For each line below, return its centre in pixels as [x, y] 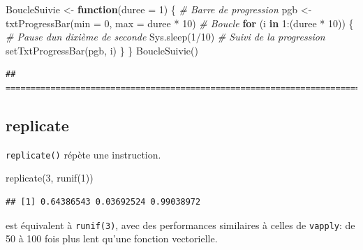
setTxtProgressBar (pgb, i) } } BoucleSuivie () [102, 50]
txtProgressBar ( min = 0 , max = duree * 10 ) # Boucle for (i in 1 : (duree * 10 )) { [180, 23]
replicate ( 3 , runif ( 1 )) [50, 178]
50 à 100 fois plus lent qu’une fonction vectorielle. [112, 238]
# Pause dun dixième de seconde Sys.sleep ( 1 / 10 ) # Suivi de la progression [165, 37]
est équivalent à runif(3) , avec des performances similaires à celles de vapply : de [180, 225]
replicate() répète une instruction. [83, 154]
